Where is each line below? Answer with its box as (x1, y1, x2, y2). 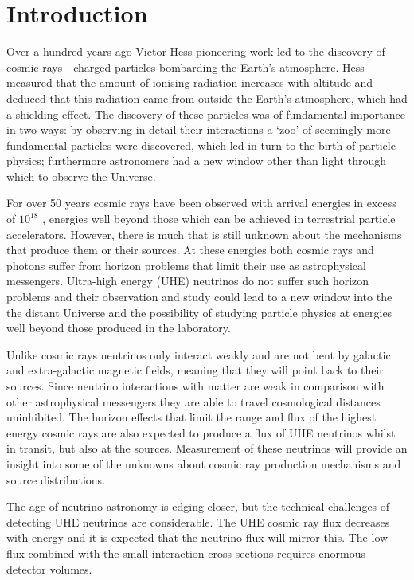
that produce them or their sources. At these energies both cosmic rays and (6, 241, 374, 258)
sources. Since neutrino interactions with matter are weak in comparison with (6, 378, 385, 394)
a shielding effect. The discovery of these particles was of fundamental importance (6, 105, 405, 122)
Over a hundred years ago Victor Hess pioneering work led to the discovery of (6, 43, 385, 60)
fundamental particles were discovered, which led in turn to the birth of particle (6, 136, 396, 153)
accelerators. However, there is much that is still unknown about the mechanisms (6, 225, 402, 242)
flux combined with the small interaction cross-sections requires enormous (6, 544, 366, 561)
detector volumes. (6, 560, 92, 577)
